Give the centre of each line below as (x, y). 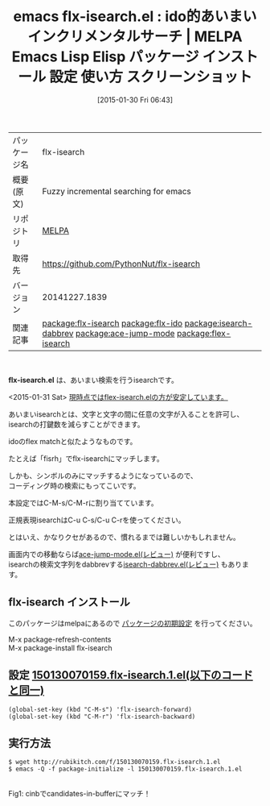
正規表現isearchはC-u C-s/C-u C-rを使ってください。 (97, 520)
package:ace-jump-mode (125, 333)
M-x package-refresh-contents (60, 639)
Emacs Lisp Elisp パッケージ (105, 57)
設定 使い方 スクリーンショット (151, 77)
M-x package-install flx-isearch (60, 648)
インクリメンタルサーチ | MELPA (135, 37)
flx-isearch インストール (69, 602)
